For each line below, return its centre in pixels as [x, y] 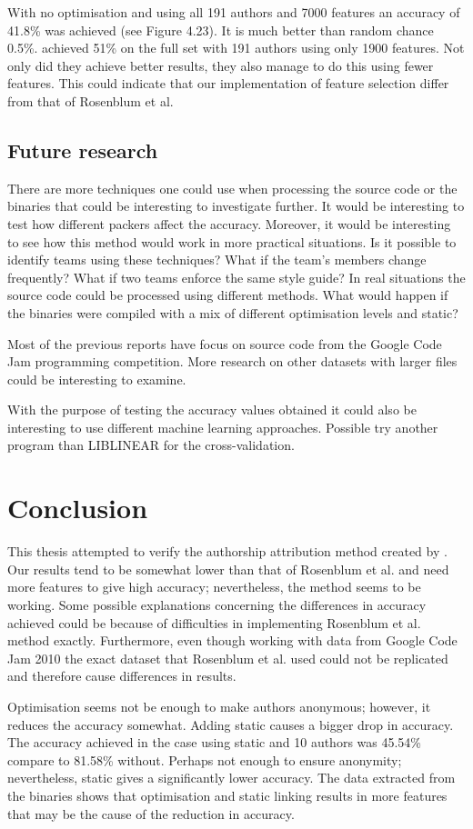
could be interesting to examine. [97, 379]
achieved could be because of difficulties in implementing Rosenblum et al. [214, 622]
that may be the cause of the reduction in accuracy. [151, 813]
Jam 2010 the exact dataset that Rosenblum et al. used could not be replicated [228, 658]
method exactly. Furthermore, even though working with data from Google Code [232, 640]
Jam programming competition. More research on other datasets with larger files [232, 361]
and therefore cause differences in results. [122, 676]
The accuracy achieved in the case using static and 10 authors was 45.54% [215, 742]
